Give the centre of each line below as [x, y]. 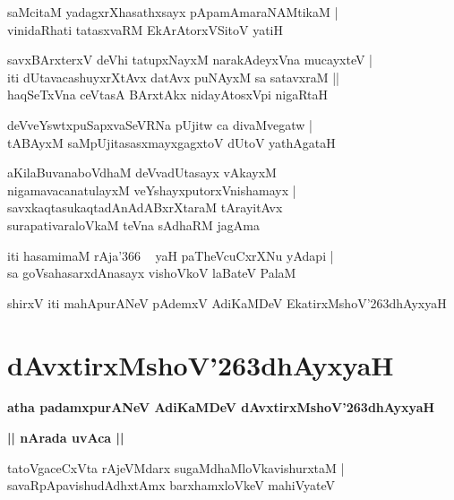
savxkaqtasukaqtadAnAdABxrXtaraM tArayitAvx [145, 207]
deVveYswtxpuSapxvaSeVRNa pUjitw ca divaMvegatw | [160, 124]
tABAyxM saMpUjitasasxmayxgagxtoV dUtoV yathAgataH [171, 142]
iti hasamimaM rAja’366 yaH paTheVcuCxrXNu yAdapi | [171, 255]
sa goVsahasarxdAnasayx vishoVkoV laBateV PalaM [152, 273]
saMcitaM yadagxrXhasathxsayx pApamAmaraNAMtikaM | [173, 12]
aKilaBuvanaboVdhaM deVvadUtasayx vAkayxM [142, 172]
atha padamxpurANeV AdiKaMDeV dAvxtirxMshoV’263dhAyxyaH [221, 407]
